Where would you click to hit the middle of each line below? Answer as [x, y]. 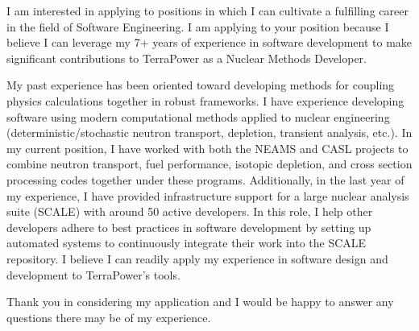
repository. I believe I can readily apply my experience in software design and [197, 258]
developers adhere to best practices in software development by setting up [189, 227]
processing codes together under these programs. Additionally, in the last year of [205, 179]
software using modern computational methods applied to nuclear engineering [198, 116]
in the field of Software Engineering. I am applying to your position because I [198, 26]
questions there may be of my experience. [109, 317]
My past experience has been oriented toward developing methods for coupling [201, 85]
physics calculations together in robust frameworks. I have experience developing [205, 100]
